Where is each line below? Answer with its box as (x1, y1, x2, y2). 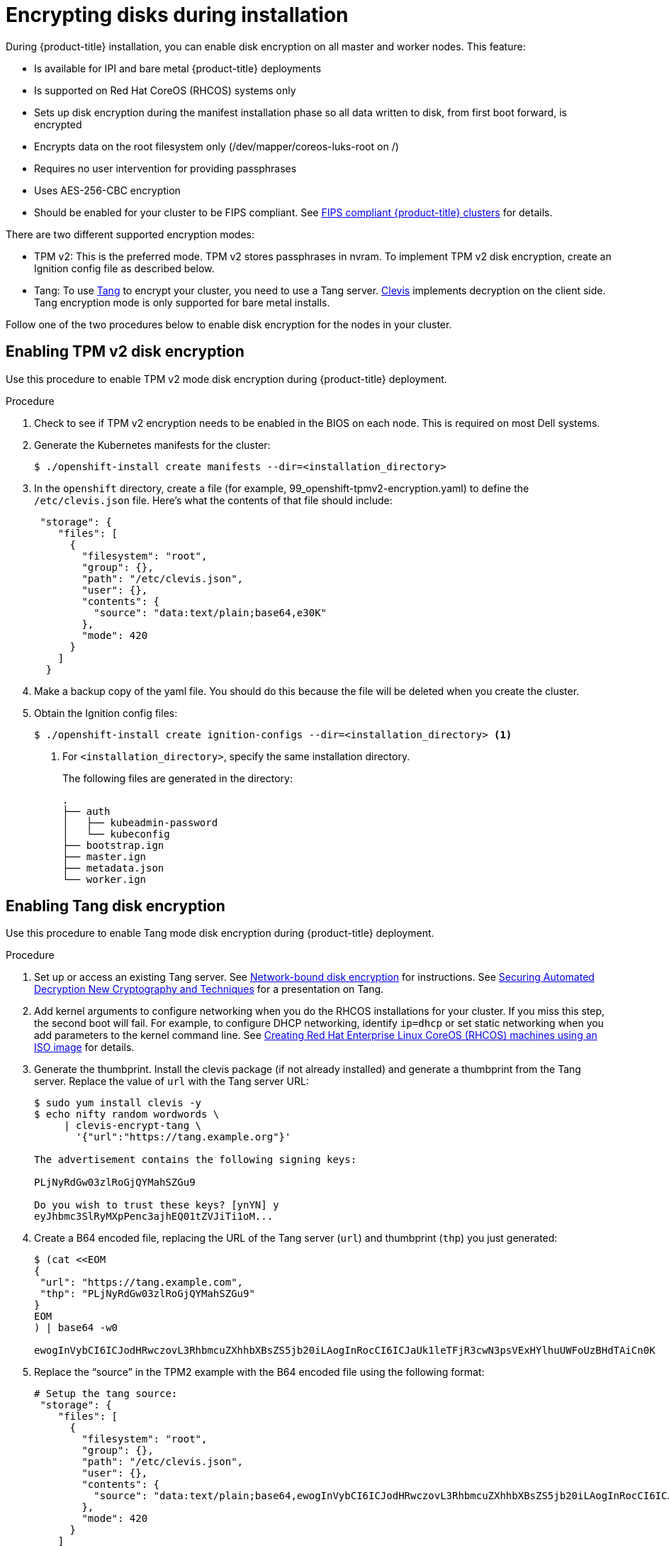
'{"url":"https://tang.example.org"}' (76, 1131, 291, 1143)
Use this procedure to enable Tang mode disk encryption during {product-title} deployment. (6, 927, 434, 940)
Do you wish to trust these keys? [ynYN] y (34, 1199, 279, 1211)
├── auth (62, 805, 111, 817)
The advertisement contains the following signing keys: (34, 1154, 357, 1166)
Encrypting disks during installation (6, 3, 349, 27)
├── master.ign (62, 850, 147, 862)
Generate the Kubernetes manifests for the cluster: (34, 438, 271, 451)
